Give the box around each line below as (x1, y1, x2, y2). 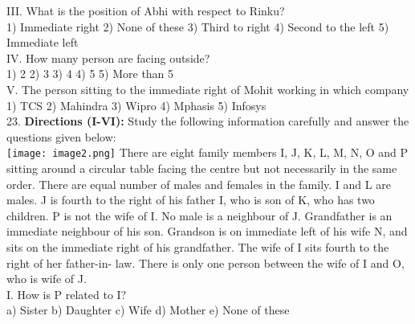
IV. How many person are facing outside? (6, 49, 210, 66)
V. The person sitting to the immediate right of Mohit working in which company (6, 80, 409, 97)
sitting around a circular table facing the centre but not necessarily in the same (6, 160, 397, 176)
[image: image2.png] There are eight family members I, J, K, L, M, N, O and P (6, 144, 409, 161)
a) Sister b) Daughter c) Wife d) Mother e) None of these (6, 301, 290, 318)
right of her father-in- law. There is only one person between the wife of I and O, (6, 254, 405, 271)
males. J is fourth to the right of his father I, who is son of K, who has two (6, 191, 375, 208)
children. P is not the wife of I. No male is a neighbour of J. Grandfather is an (6, 207, 393, 224)
